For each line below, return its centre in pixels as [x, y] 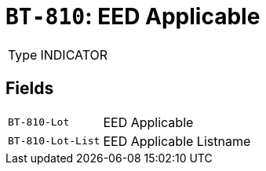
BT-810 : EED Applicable [133, 16]
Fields [30, 89]
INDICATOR [74, 55]
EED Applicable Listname [177, 141]
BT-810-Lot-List [54, 141]
